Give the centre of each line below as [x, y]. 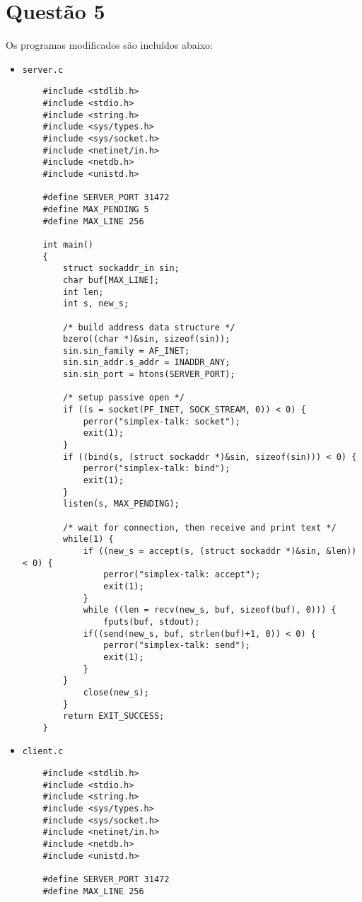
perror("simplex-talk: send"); [177, 646]
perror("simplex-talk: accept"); [182, 575]
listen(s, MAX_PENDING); [121, 504]
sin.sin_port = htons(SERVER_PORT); [149, 375]
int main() [68, 244]
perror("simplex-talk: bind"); [157, 469]
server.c [43, 70]
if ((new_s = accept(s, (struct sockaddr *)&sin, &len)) [220, 551]
